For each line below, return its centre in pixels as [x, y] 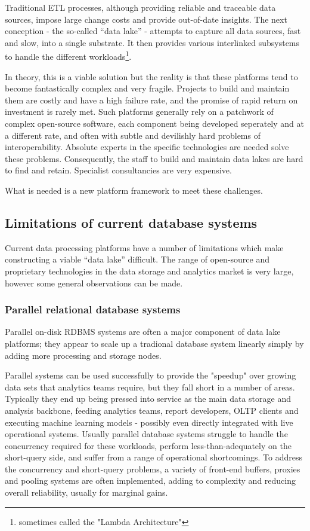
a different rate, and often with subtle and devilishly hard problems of [133, 135]
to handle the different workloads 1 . [68, 56]
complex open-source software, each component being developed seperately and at [154, 123]
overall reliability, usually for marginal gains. [86, 492]
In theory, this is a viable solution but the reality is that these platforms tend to [151, 76]
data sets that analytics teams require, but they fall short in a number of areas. [150, 387]
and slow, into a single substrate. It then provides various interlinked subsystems [152, 42]
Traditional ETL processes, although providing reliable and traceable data [140, 7]
